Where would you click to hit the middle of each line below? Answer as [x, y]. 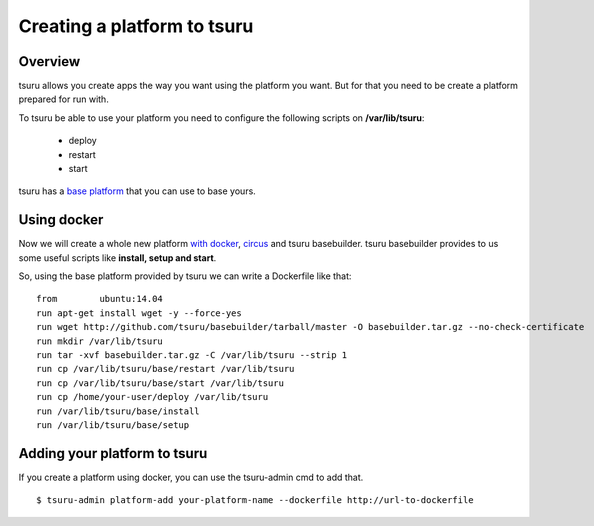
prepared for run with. [63, 99]
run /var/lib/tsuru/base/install [118, 411]
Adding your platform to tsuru [113, 453]
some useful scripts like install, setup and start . [117, 257]
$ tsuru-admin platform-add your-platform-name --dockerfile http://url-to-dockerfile [255, 500]
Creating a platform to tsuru [136, 26]
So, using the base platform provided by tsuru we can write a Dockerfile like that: [185, 276]
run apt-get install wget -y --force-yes [139, 313]
